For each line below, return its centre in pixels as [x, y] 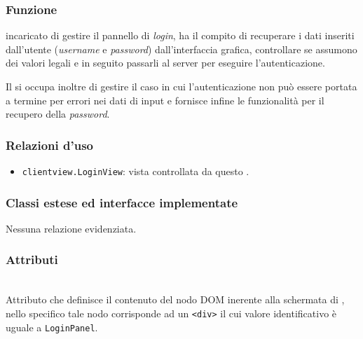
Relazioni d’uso [49, 145]
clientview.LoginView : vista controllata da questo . [136, 171]
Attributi [32, 260]
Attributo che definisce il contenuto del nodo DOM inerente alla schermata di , [175, 299]
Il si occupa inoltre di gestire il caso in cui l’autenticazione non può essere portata [181, 86]
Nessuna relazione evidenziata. [71, 228]
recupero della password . [58, 114]
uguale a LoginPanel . [52, 327]
